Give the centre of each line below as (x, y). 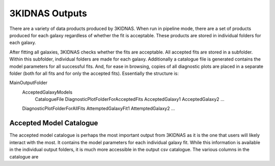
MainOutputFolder (29, 83)
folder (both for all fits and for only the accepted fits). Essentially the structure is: (94, 73)
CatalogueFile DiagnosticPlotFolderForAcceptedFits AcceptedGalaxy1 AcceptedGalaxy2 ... (130, 99)
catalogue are (24, 157)
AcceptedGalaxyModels (47, 92)
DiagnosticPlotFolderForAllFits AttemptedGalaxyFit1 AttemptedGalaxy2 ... (99, 108)
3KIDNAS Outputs (48, 13)
